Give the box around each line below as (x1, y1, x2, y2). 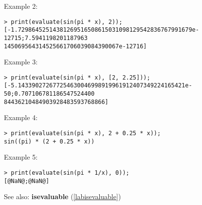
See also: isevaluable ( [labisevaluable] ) (4, 191, 121, 202)
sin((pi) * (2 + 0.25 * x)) (4, 138, 95, 145)
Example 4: (4, 112, 38, 123)
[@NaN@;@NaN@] (4, 177, 50, 184)
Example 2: (4, 1, 38, 11)
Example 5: (4, 152, 38, 162)
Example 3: (4, 57, 38, 67)
